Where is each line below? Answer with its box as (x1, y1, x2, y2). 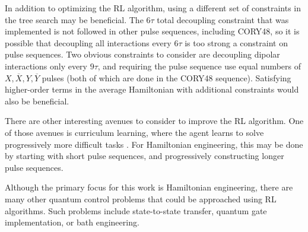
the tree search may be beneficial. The (5, 13, 144, 26)
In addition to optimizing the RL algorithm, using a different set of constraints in (5, 2, 301, 14)
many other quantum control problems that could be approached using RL (5, 192, 277, 205)
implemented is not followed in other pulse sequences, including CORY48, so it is (5, 25, 300, 37)
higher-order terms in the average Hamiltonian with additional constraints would (5, 83, 299, 96)
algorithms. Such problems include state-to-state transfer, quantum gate (5, 204, 267, 217)
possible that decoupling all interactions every (5, 36, 172, 49)
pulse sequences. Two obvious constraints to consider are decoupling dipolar (5, 48, 280, 61)
